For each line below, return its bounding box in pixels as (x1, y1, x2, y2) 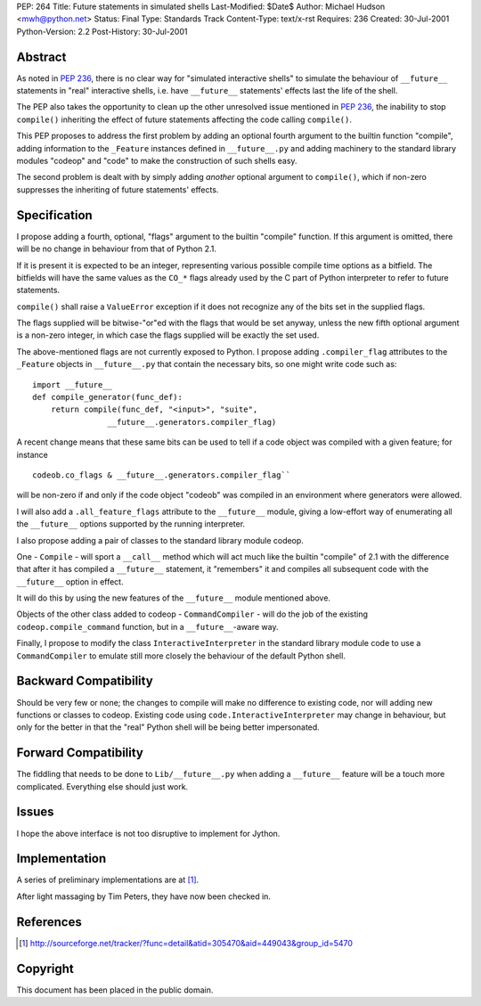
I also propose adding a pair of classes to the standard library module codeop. (16, 535, 305, 545)
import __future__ (32, 380, 113, 389)
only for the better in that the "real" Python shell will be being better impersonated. (16, 722, 320, 732)
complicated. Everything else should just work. (16, 781, 189, 792)
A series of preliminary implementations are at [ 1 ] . (16, 874, 200, 886)
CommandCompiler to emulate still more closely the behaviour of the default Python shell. (16, 650, 346, 661)
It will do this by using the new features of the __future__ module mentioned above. (16, 593, 331, 603)
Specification (16, 208, 93, 223)
